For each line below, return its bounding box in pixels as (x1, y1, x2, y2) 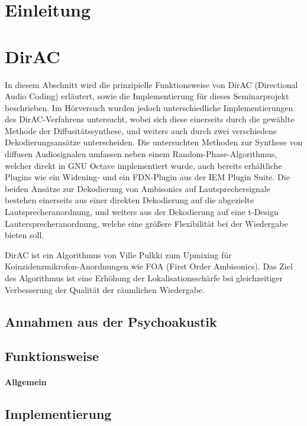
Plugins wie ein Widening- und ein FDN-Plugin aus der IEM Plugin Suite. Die (5, 171, 290, 183)
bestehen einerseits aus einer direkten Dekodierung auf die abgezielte (5, 194, 254, 206)
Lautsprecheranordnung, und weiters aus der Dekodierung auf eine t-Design (5, 206, 279, 218)
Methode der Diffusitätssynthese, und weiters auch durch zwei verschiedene (5, 124, 277, 136)
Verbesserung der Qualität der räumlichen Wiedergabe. (5, 283, 205, 295)
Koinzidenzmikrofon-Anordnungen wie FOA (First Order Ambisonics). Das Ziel (5, 260, 293, 272)
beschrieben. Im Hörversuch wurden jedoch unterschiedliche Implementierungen (5, 101, 293, 113)
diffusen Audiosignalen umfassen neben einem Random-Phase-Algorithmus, (5, 148, 277, 160)
